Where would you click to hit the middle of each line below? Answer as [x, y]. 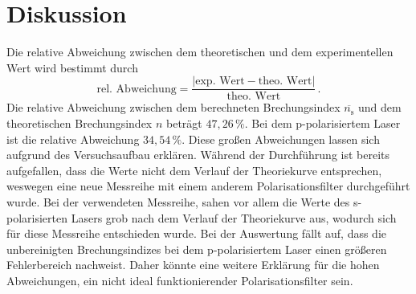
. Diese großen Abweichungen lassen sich [281, 139]
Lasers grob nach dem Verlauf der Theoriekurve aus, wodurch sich [234, 217]
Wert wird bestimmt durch [72, 67]
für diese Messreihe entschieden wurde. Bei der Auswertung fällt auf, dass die [197, 233]
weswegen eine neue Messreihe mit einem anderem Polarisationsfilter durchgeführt [208, 186]
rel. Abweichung [137, 89]
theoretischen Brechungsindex [80, 122]
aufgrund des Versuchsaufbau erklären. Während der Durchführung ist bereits [198, 155]
